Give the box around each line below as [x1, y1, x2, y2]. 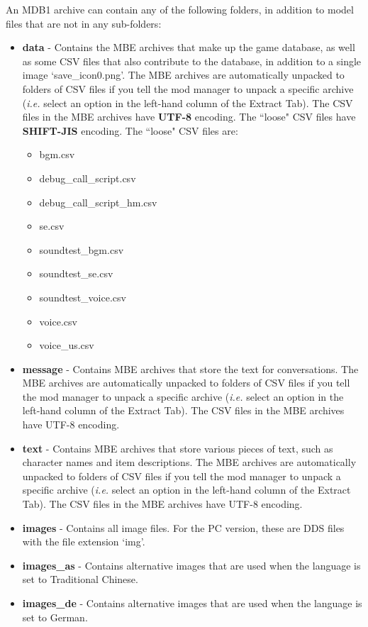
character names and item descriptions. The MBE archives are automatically [22, 455, 357, 470]
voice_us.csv [39, 338, 94, 353]
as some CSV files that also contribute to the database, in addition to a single [22, 53, 362, 68]
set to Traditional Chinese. [22, 572, 138, 587]
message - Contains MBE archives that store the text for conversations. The [22, 361, 359, 376]
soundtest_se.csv [39, 266, 113, 281]
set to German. [22, 609, 88, 624]
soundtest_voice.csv [39, 289, 126, 304]
